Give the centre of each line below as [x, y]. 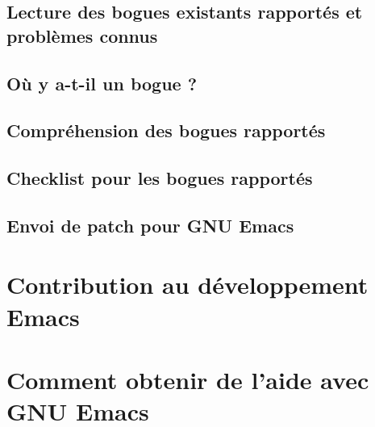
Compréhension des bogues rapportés [166, 130]
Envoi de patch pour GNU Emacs [150, 225]
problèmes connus [82, 35]
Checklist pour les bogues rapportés [160, 178]
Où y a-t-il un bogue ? [102, 83]
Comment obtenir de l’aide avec [188, 380]
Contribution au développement [187, 285]
